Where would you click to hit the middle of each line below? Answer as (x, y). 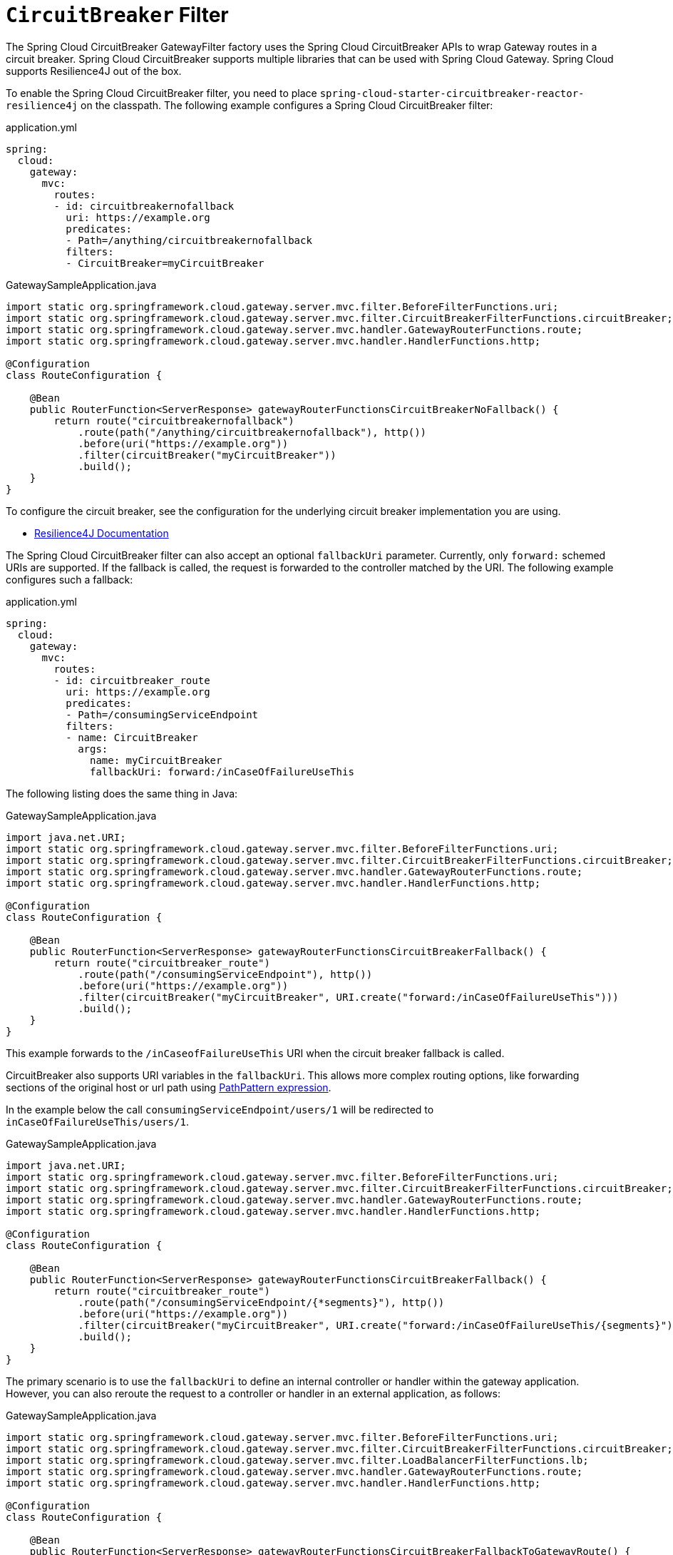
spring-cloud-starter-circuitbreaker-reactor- (452, 93)
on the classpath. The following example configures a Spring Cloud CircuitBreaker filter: (287, 105)
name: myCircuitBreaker (156, 760)
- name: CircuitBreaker (132, 737)
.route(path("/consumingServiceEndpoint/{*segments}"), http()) (261, 1302)
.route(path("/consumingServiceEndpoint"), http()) (225, 974)
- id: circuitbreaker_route (132, 680)
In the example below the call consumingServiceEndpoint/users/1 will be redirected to (220, 1109)
